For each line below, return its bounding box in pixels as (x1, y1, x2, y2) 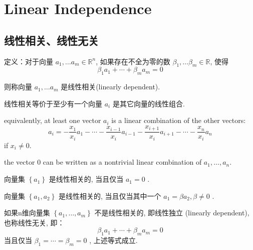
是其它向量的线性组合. (112, 98, 185, 108)
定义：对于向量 (4, 56, 53, 66)
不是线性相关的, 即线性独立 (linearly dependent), (94, 207, 249, 218)
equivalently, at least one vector (4, 115, 101, 126)
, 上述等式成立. (89, 235, 138, 245)
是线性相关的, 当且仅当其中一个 (59, 190, 161, 201)
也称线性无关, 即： (4, 217, 65, 227)
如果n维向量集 (4, 207, 50, 218)
